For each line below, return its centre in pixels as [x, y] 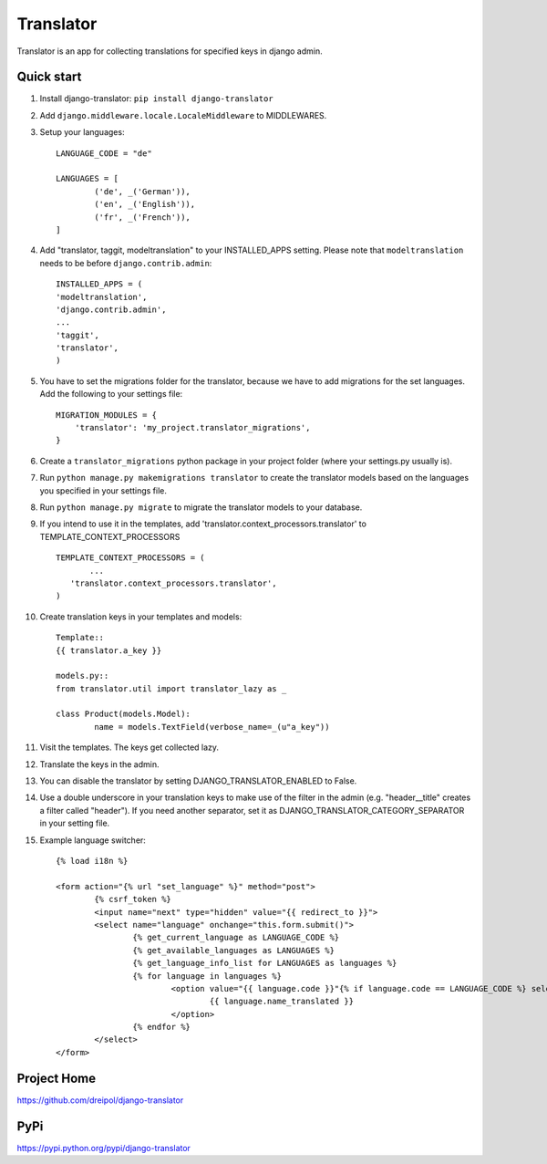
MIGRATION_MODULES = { [107, 415]
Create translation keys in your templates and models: [141, 617]
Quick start [49, 77]
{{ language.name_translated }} [282, 1002]
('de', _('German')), [143, 191]
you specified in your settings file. [103, 490]
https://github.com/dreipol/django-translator [100, 1100]
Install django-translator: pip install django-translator [156, 99]
